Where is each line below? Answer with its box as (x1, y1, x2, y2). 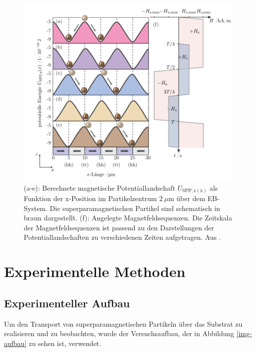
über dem (176, 193, 205, 204)
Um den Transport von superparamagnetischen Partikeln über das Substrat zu (4, 318, 243, 329)
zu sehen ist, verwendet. (29, 338, 102, 348)
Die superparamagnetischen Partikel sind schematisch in (50, 203, 220, 213)
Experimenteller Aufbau (4, 295, 130, 310)
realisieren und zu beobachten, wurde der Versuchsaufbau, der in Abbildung (4, 328, 234, 339)
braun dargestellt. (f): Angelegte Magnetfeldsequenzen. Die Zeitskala (24, 212, 232, 223)
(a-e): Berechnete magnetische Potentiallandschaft (24, 182, 175, 193)
